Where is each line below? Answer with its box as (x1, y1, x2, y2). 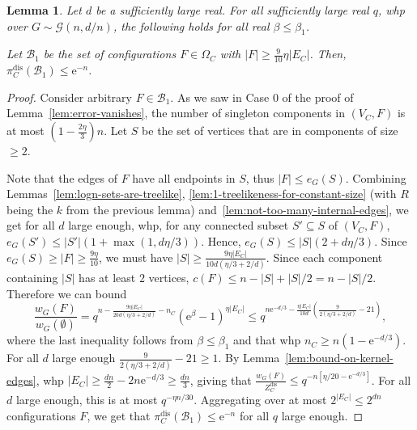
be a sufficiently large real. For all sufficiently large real (96, 2, 369, 18)
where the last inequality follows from (6, 331, 194, 348)
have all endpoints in (132, 169, 236, 186)
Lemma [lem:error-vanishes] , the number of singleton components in (6, 104, 345, 121)
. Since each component (266, 248, 383, 265)
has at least (79, 269, 136, 286)
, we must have (98, 248, 173, 265)
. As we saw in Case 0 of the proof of (170, 88, 354, 105)
